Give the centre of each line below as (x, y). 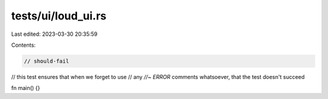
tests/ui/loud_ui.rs (59, 16)
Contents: (23, 45)
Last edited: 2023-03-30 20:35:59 (54, 34)
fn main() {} (26, 88)
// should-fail (46, 61)
